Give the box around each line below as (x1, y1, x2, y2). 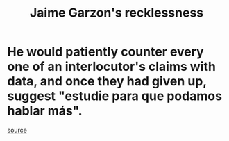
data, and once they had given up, (7, 74, 207, 90)
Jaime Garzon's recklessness (29, 5, 204, 21)
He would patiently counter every (7, 44, 204, 60)
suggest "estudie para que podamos (7, 88, 222, 104)
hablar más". (7, 103, 83, 119)
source (7, 126, 28, 134)
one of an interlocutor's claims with (7, 59, 217, 74)
